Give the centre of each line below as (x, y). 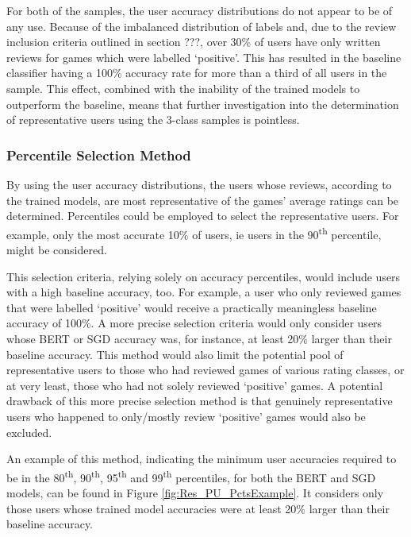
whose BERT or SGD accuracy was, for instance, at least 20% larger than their (199, 338)
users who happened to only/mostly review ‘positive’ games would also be (186, 416)
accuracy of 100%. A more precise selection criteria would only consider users (194, 323)
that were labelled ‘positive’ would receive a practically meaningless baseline (192, 307)
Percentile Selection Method (99, 155)
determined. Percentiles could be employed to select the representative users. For (203, 216)
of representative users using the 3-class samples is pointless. (153, 120)
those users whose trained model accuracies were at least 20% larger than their (198, 508)
